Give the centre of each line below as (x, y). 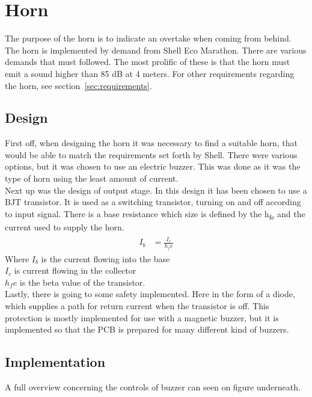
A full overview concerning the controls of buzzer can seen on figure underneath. (153, 386)
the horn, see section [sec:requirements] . (78, 85)
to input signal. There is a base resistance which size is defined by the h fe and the (155, 214)
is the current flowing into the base (106, 258)
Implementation (55, 362)
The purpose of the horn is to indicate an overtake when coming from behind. (148, 38)
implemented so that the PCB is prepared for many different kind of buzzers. (147, 329)
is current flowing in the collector (75, 270)
